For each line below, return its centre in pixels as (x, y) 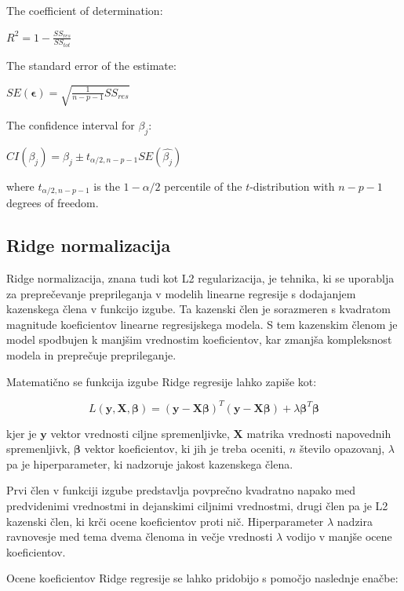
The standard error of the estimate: (91, 66)
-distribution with (292, 186)
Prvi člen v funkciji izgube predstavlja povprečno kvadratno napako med (181, 490)
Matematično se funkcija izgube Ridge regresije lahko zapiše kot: (162, 381)
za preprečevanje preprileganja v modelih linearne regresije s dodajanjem (181, 293)
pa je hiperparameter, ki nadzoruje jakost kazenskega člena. (150, 463)
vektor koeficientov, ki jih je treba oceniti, (185, 449)
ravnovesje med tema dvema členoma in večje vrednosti (140, 536)
